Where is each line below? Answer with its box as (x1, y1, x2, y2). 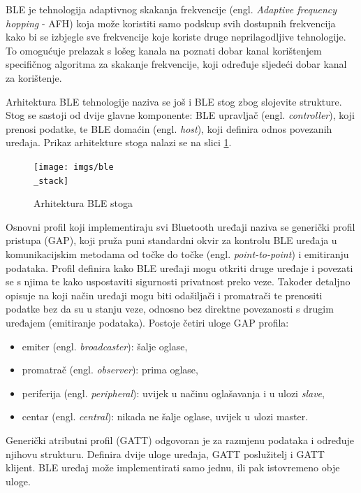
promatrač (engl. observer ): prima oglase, (22, 362, 198, 377)
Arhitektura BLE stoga (34, 196, 133, 210)
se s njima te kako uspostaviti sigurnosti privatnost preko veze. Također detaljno (6, 274, 351, 289)
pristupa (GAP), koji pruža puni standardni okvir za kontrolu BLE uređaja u (6, 233, 337, 248)
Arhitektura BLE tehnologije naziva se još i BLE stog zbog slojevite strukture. (6, 94, 342, 108)
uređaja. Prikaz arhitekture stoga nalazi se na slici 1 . (6, 135, 232, 150)
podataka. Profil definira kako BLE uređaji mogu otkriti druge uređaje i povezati (6, 260, 353, 275)
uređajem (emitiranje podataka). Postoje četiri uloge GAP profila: (6, 315, 289, 329)
